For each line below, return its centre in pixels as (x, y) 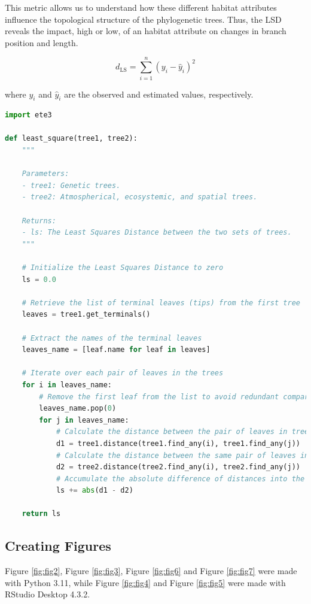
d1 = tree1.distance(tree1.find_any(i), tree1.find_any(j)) (178, 443)
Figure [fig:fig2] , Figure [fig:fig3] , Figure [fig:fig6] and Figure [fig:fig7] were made (151, 571)
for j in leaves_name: (84, 420)
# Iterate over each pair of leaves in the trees (123, 373)
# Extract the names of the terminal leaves (112, 338)
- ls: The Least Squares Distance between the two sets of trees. (157, 233)
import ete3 (28, 115)
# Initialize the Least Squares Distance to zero (123, 268)
